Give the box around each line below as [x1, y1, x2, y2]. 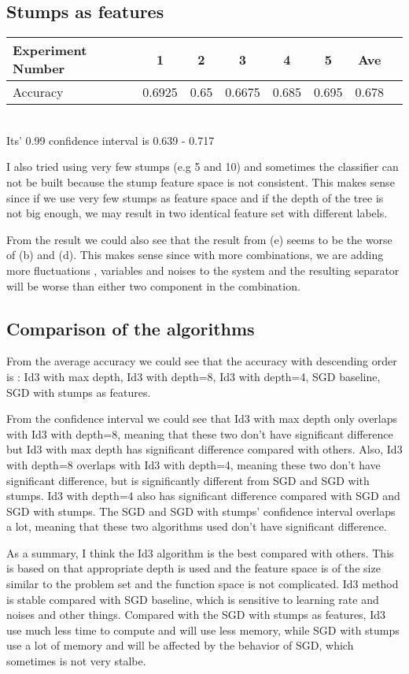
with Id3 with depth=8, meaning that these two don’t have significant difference [6, 425, 393, 442]
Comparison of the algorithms [6, 316, 255, 340]
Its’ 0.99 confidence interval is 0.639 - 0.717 [6, 131, 215, 148]
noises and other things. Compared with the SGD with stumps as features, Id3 [6, 606, 386, 623]
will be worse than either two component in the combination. [6, 277, 300, 294]
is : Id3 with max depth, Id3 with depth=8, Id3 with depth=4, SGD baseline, [6, 368, 381, 384]
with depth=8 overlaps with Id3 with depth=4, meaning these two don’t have [6, 456, 381, 472]
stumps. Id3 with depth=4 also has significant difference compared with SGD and [6, 487, 400, 504]
